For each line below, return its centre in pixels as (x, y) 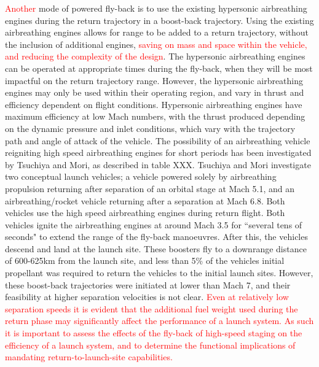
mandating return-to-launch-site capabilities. (89, 357)
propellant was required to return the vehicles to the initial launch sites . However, (159, 273)
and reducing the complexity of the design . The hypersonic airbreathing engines (155, 56)
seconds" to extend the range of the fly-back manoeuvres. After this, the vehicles (156, 237)
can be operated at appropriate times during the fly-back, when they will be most (159, 68)
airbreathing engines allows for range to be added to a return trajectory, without (157, 32)
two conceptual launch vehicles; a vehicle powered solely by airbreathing (141, 176)
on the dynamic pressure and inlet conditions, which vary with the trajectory (150, 128)
